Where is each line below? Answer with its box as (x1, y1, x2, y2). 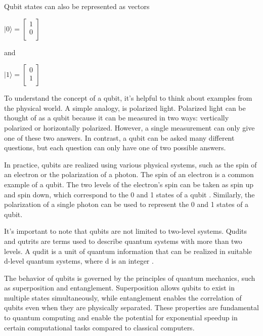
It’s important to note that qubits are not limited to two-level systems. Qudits (4, 226, 247, 236)
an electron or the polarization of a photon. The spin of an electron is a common (4, 169, 254, 180)
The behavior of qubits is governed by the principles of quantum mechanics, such (4, 272, 255, 283)
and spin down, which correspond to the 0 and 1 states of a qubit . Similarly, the (4, 189, 255, 199)
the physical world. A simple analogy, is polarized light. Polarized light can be (4, 102, 246, 113)
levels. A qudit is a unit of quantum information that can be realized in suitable (4, 245, 252, 256)
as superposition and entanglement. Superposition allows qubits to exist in (4, 282, 235, 293)
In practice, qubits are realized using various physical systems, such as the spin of (4, 159, 257, 170)
